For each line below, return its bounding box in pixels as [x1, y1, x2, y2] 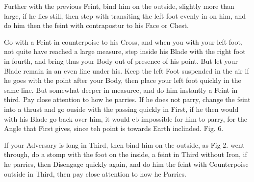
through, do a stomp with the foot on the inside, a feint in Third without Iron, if [4, 149, 247, 159]
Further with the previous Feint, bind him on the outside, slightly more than [4, 1, 234, 11]
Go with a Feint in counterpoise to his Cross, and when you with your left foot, [4, 36, 243, 47]
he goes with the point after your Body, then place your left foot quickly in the [4, 75, 241, 85]
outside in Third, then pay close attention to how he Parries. [4, 168, 186, 179]
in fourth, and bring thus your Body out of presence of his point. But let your [4, 55, 238, 66]
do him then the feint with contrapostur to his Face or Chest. [4, 20, 189, 30]
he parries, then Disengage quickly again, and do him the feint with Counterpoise [4, 158, 249, 169]
